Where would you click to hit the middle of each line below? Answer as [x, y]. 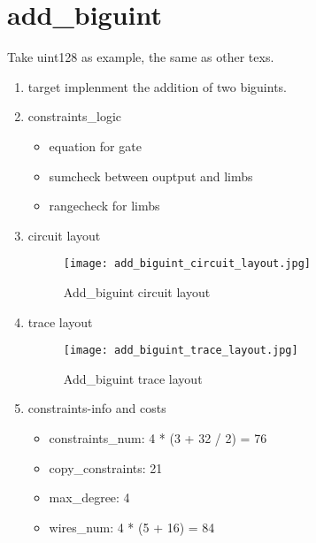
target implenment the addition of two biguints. [157, 86]
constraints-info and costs [97, 408]
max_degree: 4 [89, 497]
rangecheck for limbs [104, 206]
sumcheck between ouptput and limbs [151, 176]
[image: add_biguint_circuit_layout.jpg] [187, 264]
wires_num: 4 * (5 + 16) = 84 [132, 527]
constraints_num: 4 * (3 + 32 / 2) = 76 [158, 437]
